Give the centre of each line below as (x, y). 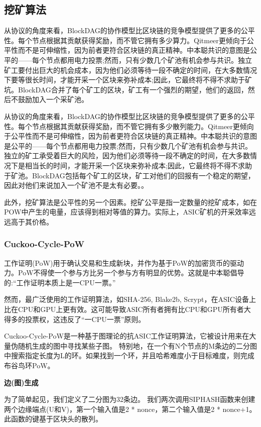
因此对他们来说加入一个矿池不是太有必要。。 (76, 185)
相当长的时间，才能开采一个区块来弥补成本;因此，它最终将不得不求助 (138, 165)
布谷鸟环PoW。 (29, 365)
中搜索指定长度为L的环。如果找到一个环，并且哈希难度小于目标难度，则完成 (129, 355)
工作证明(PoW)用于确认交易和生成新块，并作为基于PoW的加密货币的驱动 (124, 262)
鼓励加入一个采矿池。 (53, 99)
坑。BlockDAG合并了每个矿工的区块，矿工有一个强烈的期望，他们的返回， (126, 89)
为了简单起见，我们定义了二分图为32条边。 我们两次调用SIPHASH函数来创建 (130, 399)
